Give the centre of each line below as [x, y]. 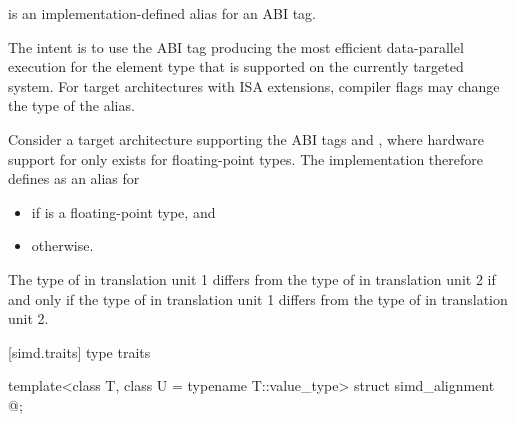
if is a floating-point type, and [123, 211]
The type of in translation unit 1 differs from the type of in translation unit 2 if [252, 278]
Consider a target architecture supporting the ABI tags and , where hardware [246, 138]
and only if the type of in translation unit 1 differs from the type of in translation [258, 298]
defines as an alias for [74, 178]
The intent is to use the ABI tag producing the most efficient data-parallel [236, 46]
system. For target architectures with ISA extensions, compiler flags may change [254, 85]
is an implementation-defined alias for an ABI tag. [162, 13]
